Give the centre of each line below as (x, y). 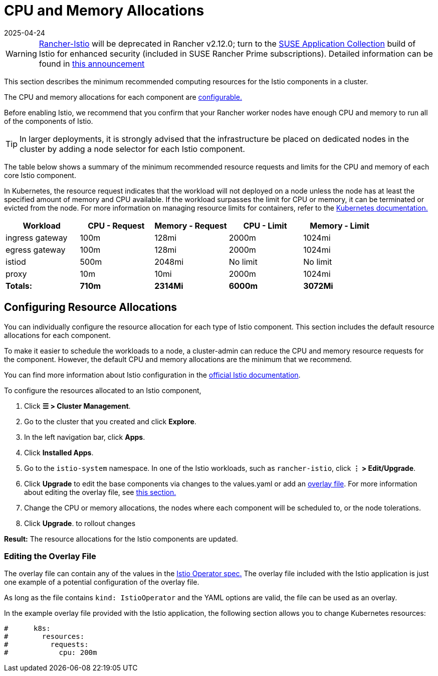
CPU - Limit (265, 225)
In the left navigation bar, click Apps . (85, 437)
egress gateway (36, 249)
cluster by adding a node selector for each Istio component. (132, 149)
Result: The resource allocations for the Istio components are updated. (121, 539)
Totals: (19, 286)
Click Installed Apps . (59, 452)
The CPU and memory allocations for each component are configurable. (123, 97)
